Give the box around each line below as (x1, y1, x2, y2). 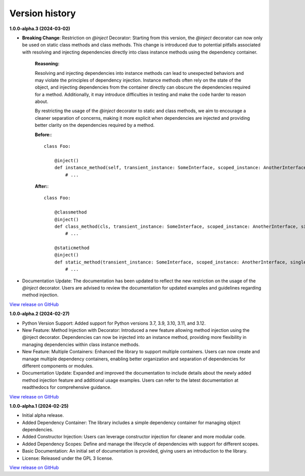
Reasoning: (35, 61, 59, 67)
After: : (35, 183, 49, 189)
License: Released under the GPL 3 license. (22, 455, 113, 461)
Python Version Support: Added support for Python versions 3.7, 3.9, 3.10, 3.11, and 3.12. (22, 320, 206, 326)
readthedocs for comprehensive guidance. (22, 384, 112, 390)
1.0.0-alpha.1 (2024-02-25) (9, 403, 69, 409)
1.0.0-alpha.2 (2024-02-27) (9, 311, 70, 317)
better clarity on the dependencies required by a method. (35, 122, 155, 128)
